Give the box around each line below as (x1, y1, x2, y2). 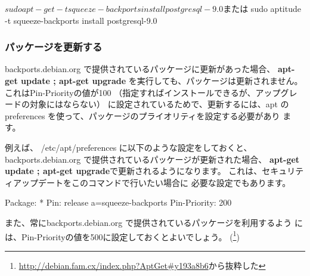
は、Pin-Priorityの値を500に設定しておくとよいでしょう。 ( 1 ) (5, 228, 240, 243)
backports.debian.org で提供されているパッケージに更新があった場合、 (5, 63, 275, 75)
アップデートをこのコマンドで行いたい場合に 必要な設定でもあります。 (13, 176, 291, 188)
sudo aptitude (250, 2, 301, 14)
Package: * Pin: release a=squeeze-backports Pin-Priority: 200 (5, 196, 232, 209)
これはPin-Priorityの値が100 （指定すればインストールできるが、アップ (5, 86, 281, 98)
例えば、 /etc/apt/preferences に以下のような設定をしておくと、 (5, 141, 252, 153)
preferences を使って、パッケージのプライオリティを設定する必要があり (5, 109, 280, 122)
